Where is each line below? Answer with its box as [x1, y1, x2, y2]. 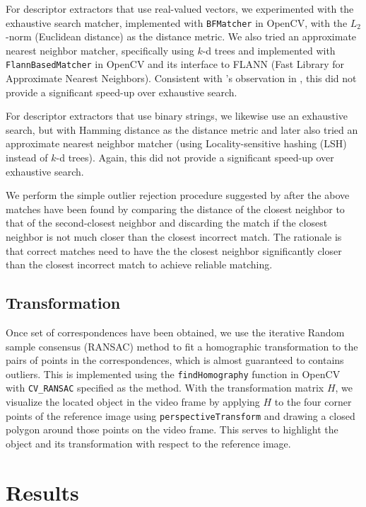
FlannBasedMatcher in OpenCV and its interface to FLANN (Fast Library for [6, 57, 345, 72]
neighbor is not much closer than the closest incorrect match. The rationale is [6, 229, 342, 244]
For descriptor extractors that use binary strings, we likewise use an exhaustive [6, 108, 348, 123]
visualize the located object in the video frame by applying [6, 394, 260, 409]
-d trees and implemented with [202, 42, 336, 57]
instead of [6, 150, 48, 165]
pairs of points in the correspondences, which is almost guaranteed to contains [6, 353, 344, 368]
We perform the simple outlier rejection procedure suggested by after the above [6, 188, 350, 203]
